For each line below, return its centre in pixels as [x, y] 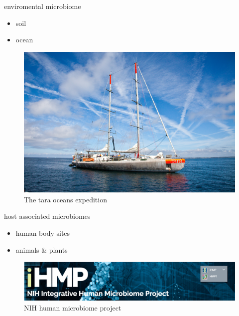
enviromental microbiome [43, 6]
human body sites [43, 233]
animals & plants [42, 249]
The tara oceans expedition [65, 199]
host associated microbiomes [47, 216]
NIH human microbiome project [73, 307]
